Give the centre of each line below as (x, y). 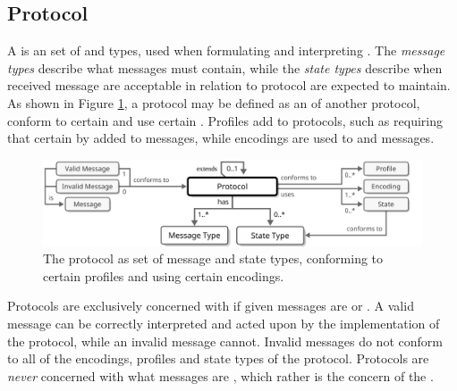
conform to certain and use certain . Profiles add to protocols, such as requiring (225, 120)
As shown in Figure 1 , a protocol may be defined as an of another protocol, (214, 102)
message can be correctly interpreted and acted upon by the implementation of (224, 324)
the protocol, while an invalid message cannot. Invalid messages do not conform (225, 341)
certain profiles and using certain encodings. (164, 275)
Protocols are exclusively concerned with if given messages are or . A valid (211, 306)
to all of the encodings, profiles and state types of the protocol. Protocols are (218, 358)
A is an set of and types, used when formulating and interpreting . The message (226, 50)
